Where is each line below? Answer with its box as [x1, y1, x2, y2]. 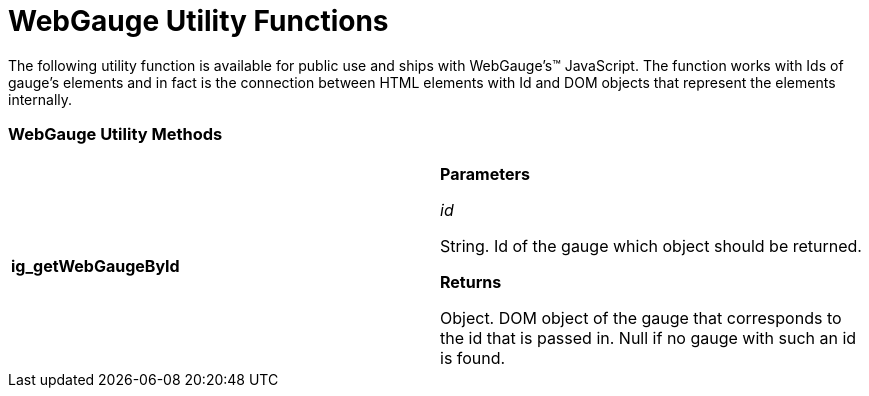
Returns [440, 271, 502, 292]
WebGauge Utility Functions [8, 4, 389, 38]
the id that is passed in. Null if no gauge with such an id [440, 327, 857, 348]
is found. [440, 347, 506, 368]
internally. [8, 90, 73, 108]
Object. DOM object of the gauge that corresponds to [440, 307, 842, 328]
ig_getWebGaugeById [11, 255, 180, 276]
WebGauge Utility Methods [8, 124, 223, 145]
